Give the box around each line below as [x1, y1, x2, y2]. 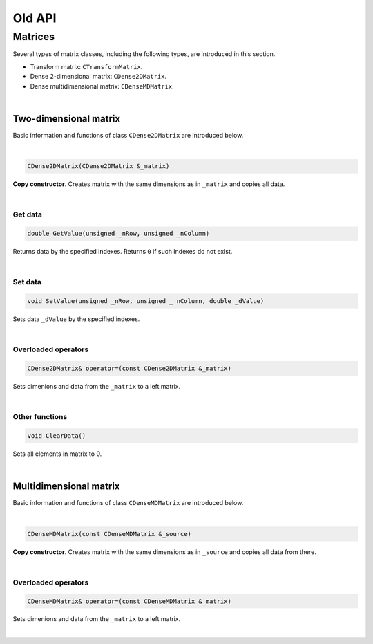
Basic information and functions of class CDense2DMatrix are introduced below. [12, 131, 244, 139]
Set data [12, 277, 41, 287]
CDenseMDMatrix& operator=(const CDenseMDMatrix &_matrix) [27, 597, 231, 605]
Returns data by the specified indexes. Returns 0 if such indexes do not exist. [12, 248, 233, 256]
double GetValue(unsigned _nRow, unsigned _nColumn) [27, 230, 210, 238]
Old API [12, 10, 57, 26]
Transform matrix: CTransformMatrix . [30, 62, 143, 71]
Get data [12, 210, 43, 219]
